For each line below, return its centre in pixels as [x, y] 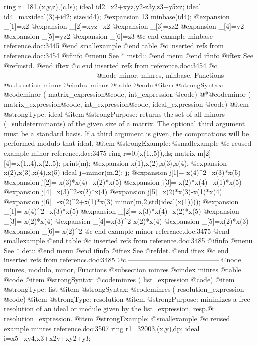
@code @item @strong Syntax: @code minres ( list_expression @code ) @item [119, 279]
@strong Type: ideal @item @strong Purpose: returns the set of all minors [114, 114]
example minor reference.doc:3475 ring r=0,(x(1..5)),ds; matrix [100, 152]
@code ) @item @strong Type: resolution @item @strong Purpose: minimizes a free [127, 299]
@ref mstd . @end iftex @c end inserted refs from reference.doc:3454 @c [111, 65]
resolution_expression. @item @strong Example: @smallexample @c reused [117, 318]
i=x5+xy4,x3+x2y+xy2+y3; [47, 338]
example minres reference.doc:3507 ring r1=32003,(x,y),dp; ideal [102, 328]
